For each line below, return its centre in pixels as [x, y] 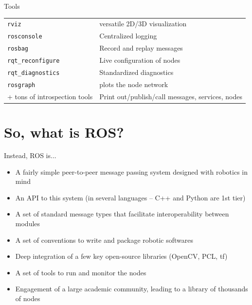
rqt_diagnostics [34, 73]
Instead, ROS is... [30, 155]
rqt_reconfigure [34, 61]
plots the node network [134, 84]
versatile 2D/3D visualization [143, 24]
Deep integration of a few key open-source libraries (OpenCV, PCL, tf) [121, 256]
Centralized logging [128, 36]
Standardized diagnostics [136, 72]
